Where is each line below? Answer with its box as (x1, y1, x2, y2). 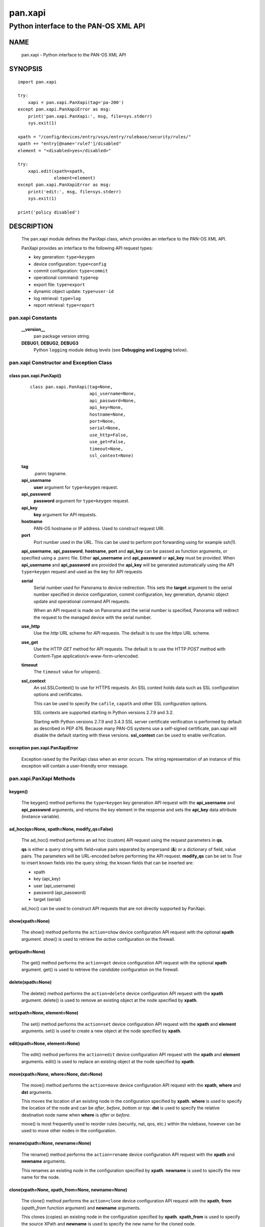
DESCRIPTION (9, 222, 53, 230)
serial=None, (89, 425, 121, 431)
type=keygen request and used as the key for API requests (21, 569, 142, 575)
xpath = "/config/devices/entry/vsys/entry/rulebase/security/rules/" (18, 134, 191, 139)
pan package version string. (33, 333, 90, 339)
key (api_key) (33, 876, 61, 882)
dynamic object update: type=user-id (33, 289, 114, 294)
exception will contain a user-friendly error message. (21, 763, 129, 769)
